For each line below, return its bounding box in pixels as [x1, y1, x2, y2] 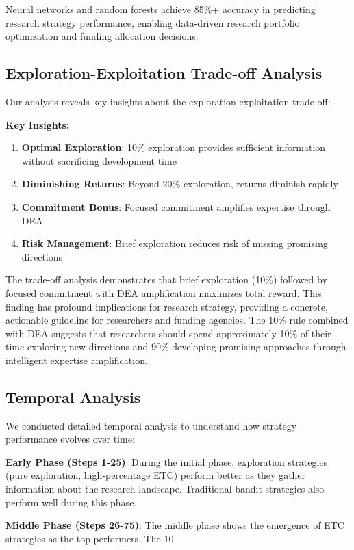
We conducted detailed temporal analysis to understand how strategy [5, 418, 297, 432]
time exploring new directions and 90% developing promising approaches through [5, 339, 346, 354]
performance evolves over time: [5, 432, 135, 446]
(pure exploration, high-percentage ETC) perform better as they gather [5, 468, 306, 482]
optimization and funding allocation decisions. [5, 29, 199, 43]
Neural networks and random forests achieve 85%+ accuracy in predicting [5, 2, 316, 16]
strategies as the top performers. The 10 [5, 531, 174, 545]
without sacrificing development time [21, 153, 177, 168]
